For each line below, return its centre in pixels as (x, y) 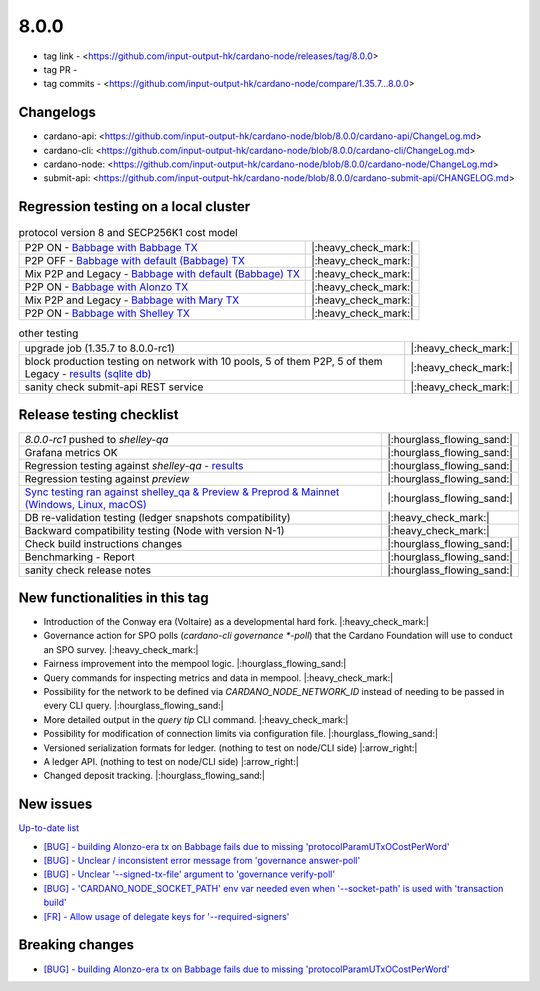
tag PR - (60, 69)
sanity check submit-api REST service (114, 387)
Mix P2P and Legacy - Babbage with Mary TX (132, 300)
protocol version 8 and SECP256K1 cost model (128, 232)
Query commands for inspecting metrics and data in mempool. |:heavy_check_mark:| (218, 677)
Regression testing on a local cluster (134, 206)
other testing (48, 333)
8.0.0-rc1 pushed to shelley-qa (96, 439)
